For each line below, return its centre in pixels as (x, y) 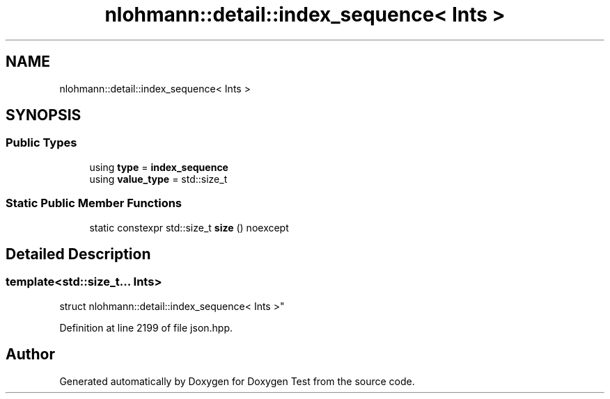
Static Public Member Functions (94, 203)
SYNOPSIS (44, 115)
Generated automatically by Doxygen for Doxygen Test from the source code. (237, 381)
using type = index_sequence (159, 167)
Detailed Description (78, 254)
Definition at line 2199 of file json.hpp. (146, 327)
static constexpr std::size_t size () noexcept (189, 227)
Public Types (41, 143)
